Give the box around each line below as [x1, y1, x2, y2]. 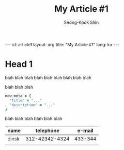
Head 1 [5, 59, 33, 70]
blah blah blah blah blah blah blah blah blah [5, 74, 92, 81]
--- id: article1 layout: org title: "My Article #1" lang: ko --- [5, 41, 120, 47]
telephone [35, 127, 60, 134]
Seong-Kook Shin [63, 19, 99, 25]
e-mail [77, 127, 93, 134]
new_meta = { [5, 93, 31, 98]
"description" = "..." [9, 102, 55, 107]
